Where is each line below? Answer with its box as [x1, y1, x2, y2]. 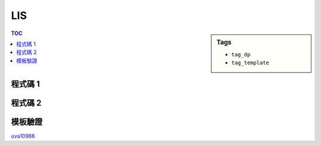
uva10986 [11, 132, 35, 139]
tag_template [231, 59, 270, 66]
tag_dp [231, 51, 251, 58]
